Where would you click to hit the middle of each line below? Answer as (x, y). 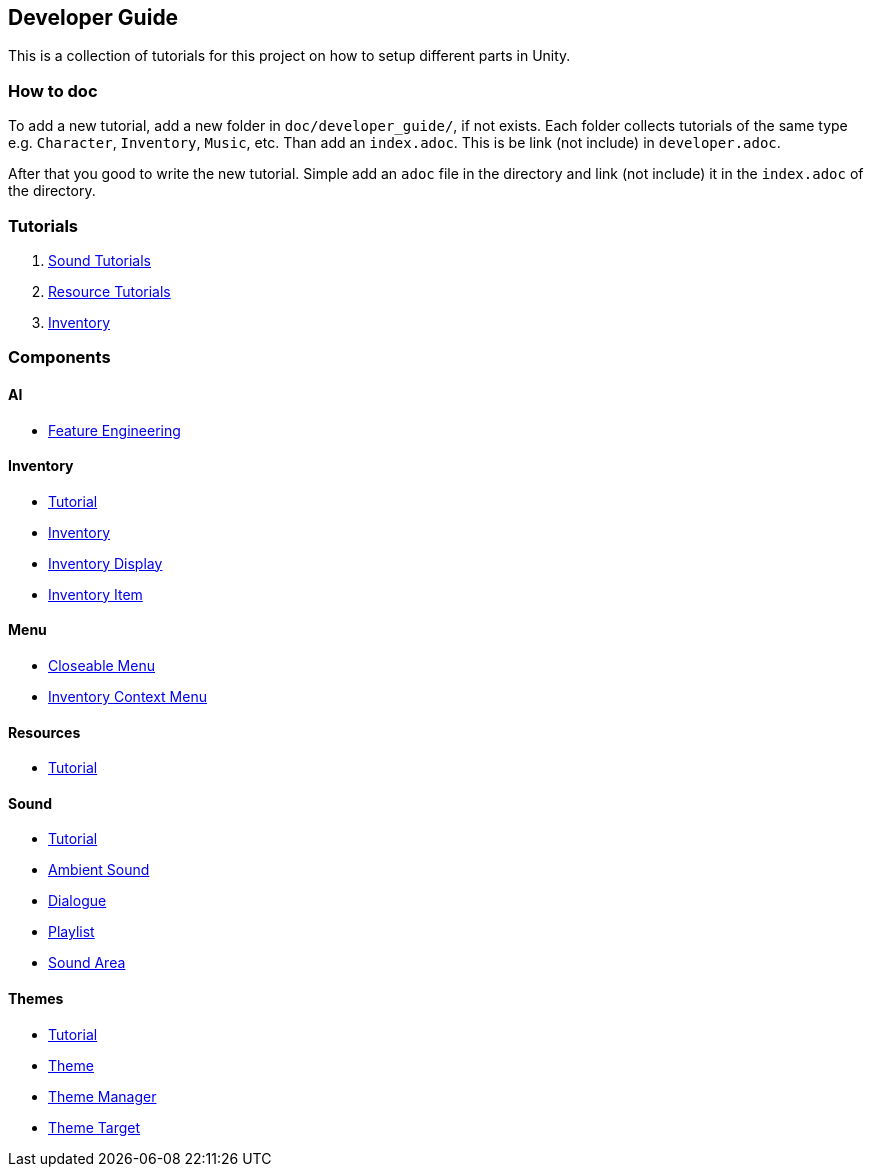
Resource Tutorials (109, 291)
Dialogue (77, 901)
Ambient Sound (99, 870)
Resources (44, 732)
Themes (36, 998)
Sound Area (87, 963)
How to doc (53, 90)
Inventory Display (105, 563)
